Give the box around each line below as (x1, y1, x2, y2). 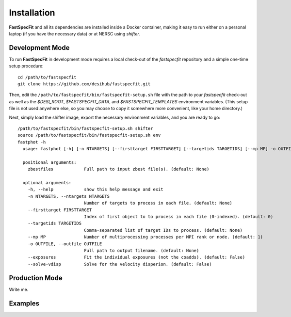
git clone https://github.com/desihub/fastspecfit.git (17, 81, 151, 87)
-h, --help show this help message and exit (27, 187, 163, 192)
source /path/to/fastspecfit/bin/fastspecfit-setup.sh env (17, 132, 161, 138)
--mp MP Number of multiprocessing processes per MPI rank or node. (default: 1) (27, 234, 263, 240)
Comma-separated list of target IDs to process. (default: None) (84, 227, 242, 233)
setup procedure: (9, 63, 44, 69)
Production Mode (9, 274, 63, 282)
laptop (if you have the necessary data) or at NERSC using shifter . (9, 31, 141, 36)
